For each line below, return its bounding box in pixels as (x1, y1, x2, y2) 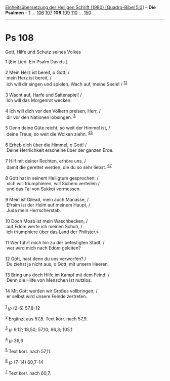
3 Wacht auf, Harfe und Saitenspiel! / (5, 92, 82, 98)
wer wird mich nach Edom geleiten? (6, 245, 81, 251)
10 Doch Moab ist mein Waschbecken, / (5, 218, 88, 224)
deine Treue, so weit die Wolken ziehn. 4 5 (6, 130, 93, 137)
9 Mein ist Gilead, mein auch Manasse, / (5, 196, 89, 202)
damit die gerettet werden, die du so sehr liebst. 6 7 (6, 163, 112, 170)
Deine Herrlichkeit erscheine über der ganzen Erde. (6, 147, 114, 153)
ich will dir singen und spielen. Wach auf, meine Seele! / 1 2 (6, 80, 128, 87)
